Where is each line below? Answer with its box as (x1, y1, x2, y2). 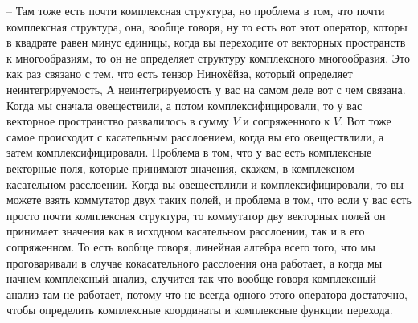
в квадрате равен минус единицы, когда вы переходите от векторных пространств (6, 34, 406, 51)
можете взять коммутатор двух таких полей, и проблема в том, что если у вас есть (6, 191, 412, 208)
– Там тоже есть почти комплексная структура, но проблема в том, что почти (6, 2, 385, 18)
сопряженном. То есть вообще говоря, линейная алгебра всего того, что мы (6, 238, 375, 255)
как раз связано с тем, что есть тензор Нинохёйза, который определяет (6, 65, 353, 82)
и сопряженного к (243, 112, 330, 129)
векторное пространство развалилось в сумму (6, 112, 229, 129)
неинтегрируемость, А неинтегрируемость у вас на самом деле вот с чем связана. (6, 80, 406, 97)
